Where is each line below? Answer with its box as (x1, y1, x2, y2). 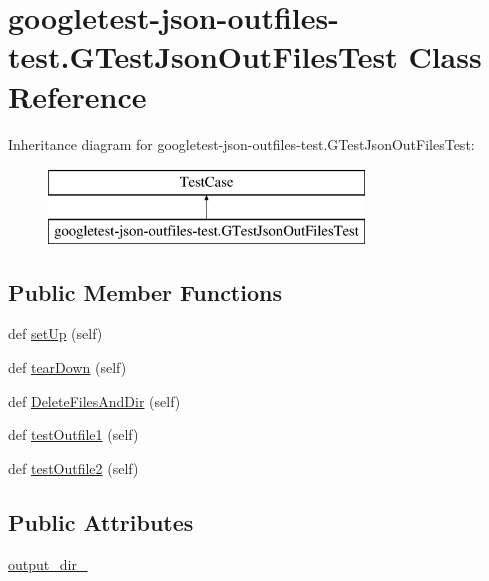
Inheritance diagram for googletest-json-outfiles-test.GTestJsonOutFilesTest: (8, 133, 475, 154)
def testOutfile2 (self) (8, 457, 139, 478)
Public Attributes (8, 506, 194, 537)
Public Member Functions (8, 276, 282, 307)
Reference (8, 75, 147, 116)
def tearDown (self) (8, 357, 127, 378)
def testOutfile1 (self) (8, 424, 139, 445)
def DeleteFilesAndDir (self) (8, 390, 181, 411)
